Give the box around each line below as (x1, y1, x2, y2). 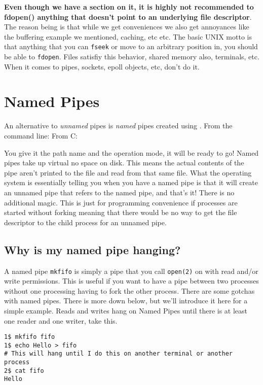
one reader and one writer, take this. (4, 315, 118, 326)
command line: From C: (4, 130, 78, 141)
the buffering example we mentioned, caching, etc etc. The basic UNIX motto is (4, 31, 252, 42)
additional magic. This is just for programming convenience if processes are (4, 197, 238, 207)
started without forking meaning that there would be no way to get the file (4, 207, 237, 218)
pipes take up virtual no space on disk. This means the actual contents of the (4, 157, 244, 168)
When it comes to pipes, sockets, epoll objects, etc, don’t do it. (4, 61, 200, 72)
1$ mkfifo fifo (4, 333, 55, 341)
